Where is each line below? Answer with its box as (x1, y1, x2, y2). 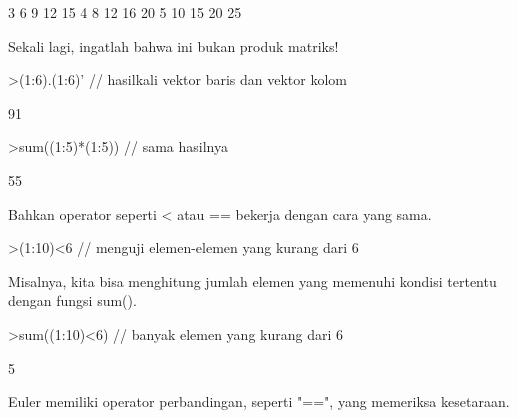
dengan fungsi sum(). (8, 290, 137, 311)
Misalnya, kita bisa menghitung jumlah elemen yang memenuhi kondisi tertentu (8, 270, 497, 291)
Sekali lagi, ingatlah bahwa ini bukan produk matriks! (8, 35, 339, 56)
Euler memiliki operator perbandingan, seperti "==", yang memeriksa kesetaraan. (8, 391, 510, 412)
